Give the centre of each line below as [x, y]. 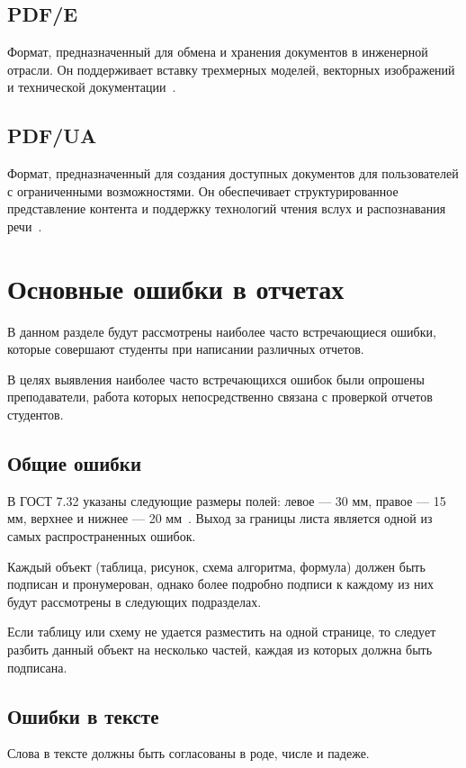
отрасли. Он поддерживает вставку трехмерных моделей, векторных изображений [231, 69]
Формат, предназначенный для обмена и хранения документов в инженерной [218, 52]
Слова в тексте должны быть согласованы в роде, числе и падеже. [188, 753]
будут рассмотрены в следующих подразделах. [134, 601]
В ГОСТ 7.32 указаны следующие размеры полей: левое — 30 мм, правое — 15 [227, 500]
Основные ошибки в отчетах [176, 288]
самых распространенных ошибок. [102, 536]
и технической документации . [92, 87]
